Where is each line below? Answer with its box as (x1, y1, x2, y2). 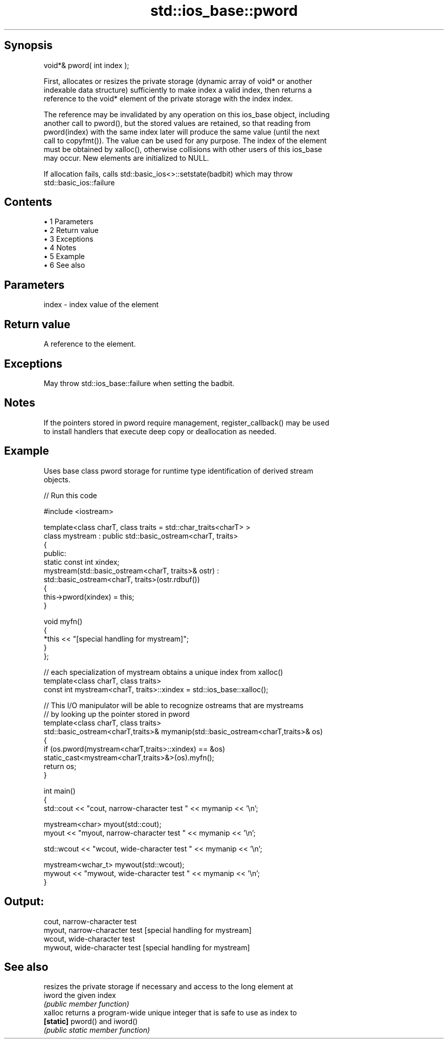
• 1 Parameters (43, 217, 94, 226)
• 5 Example (43, 252, 85, 261)
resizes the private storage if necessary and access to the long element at (43, 982, 294, 991)
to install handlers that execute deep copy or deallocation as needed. (43, 427, 277, 436)
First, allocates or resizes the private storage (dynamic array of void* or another (43, 76, 312, 86)
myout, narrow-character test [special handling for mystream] (43, 925, 252, 934)
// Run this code (43, 491, 97, 500)
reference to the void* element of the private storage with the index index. (43, 94, 293, 103)
